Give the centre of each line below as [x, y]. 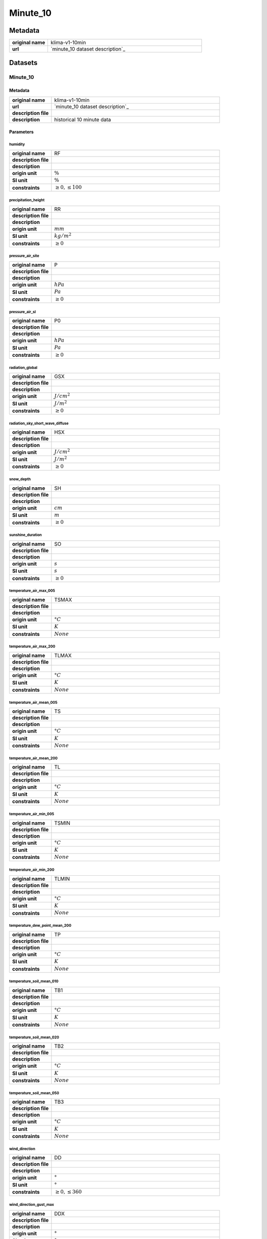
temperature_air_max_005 [32, 591]
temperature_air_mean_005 [33, 702]
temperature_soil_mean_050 [34, 1093]
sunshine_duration [25, 535]
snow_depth [20, 479]
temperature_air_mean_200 [33, 758]
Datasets [23, 63]
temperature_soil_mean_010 [34, 981]
